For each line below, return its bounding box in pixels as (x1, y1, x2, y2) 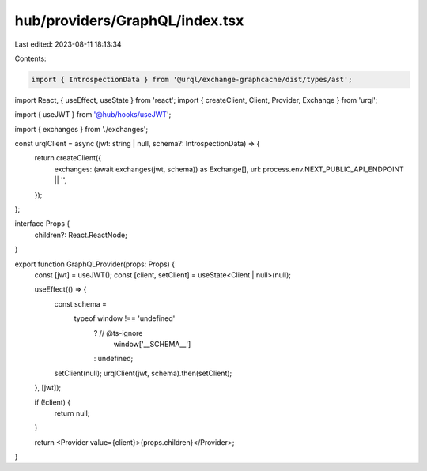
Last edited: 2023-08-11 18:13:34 (14, 40, 122, 49)
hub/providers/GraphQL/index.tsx (14, 12, 244, 29)
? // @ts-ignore (93, 328, 143, 337)
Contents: (14, 54, 47, 63)
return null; (54, 408, 90, 418)
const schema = (54, 299, 107, 308)
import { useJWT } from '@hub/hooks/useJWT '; (14, 110, 172, 119)
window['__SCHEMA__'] (113, 339, 191, 349)
